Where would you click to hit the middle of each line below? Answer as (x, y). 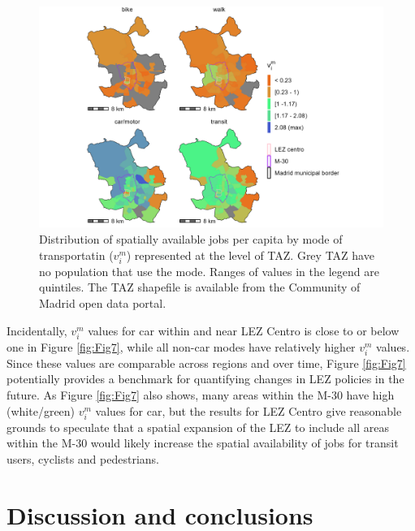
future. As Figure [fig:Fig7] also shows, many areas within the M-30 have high (201, 395)
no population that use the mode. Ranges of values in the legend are (209, 271)
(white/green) (41, 410)
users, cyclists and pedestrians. (83, 459)
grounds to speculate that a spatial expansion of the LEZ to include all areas (198, 427)
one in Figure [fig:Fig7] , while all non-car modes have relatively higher (181, 346)
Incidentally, (37, 330)
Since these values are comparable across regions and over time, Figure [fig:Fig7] (206, 363)
